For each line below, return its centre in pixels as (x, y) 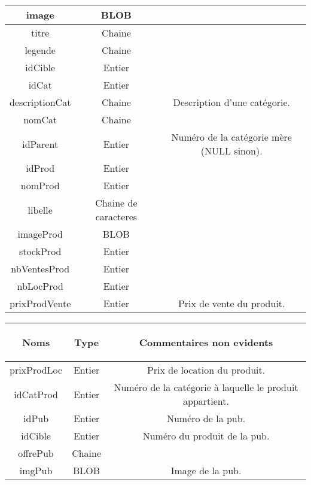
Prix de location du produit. (206, 370)
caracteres (116, 216)
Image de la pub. (206, 470)
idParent (40, 144)
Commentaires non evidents (206, 342)
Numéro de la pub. (206, 418)
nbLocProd (40, 286)
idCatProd (36, 394)
